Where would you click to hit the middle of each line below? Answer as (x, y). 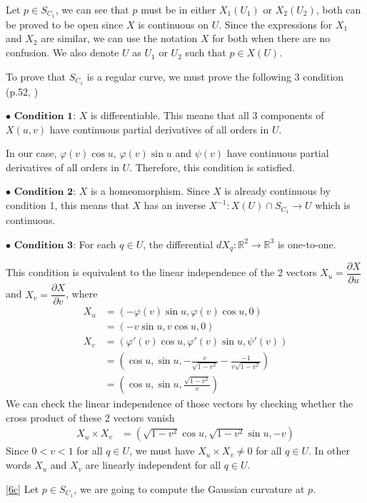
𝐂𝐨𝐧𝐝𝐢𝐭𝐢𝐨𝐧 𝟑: (45, 245)
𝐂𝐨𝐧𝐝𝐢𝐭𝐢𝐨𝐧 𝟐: (45, 192)
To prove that (36, 76)
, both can (338, 9)
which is (333, 205)
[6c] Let (22, 488)
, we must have (162, 451)
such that (206, 52)
